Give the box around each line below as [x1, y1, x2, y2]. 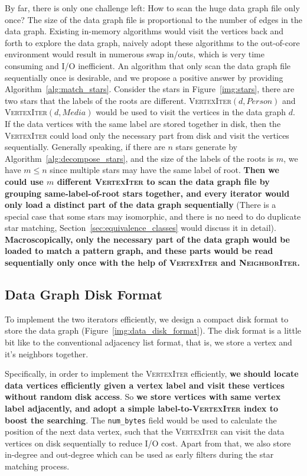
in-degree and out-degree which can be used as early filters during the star [5, 448, 274, 461]
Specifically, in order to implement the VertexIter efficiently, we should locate [5, 367, 299, 380]
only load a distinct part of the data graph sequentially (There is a [5, 198, 276, 211]
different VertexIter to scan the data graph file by [57, 175, 270, 187]
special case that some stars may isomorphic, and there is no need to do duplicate [5, 210, 301, 222]
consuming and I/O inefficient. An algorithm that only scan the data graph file [5, 59, 291, 71]
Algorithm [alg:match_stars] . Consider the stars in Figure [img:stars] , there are [5, 83, 295, 95]
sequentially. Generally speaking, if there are [5, 141, 165, 153]
